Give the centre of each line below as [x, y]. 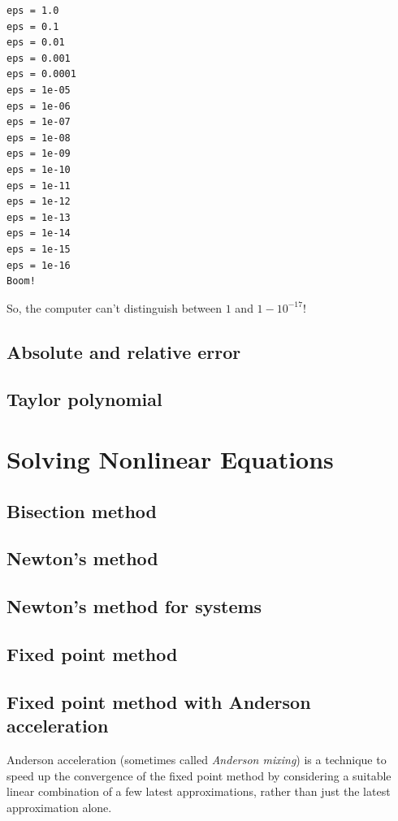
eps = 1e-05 [39, 90]
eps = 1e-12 [39, 202]
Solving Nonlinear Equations [170, 459]
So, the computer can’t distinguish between [115, 307]
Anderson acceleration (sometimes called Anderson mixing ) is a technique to [197, 759]
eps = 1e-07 [39, 122]
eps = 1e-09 [39, 154]
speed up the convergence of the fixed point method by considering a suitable [199, 775]
